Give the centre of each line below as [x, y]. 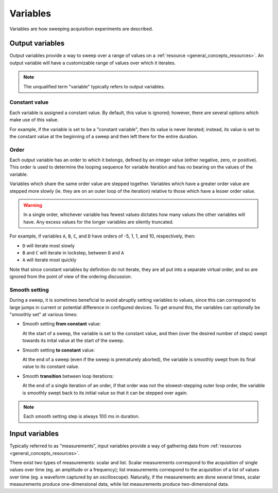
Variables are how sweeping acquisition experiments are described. [81, 29]
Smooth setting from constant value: [62, 324]
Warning [33, 205]
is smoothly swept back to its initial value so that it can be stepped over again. [105, 393]
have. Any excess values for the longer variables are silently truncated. [99, 222]
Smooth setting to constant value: [59, 350]
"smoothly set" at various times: [44, 315]
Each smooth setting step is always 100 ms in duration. [82, 416]
